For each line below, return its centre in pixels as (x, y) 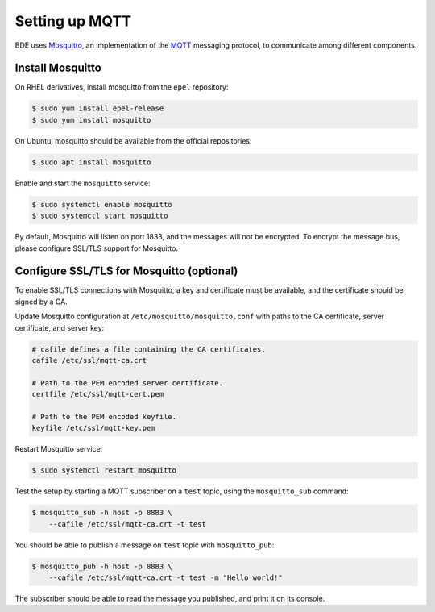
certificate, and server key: (60, 327)
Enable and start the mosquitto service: (83, 183)
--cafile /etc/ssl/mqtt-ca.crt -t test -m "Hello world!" (166, 578)
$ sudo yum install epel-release (98, 108)
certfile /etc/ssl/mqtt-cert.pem (98, 394)
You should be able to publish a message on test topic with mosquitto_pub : (145, 545)
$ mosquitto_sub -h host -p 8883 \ (102, 513)
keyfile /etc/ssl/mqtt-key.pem (94, 428)
